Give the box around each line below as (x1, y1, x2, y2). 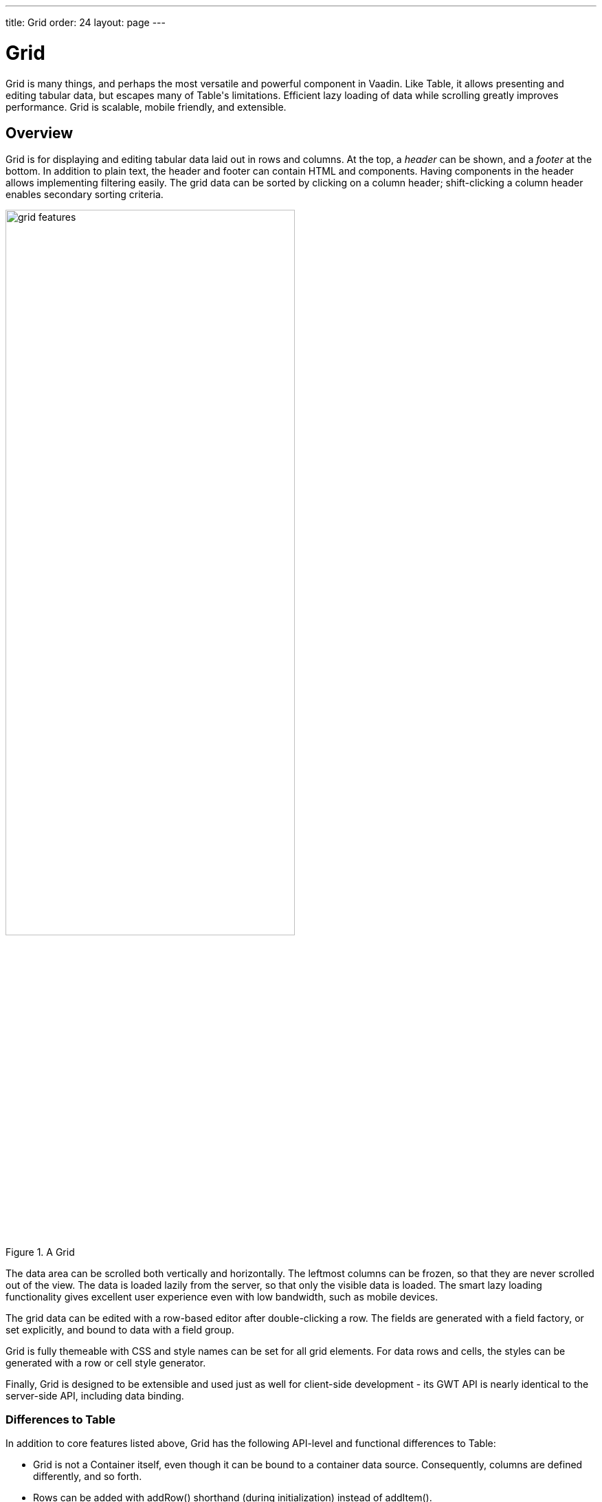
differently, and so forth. (33, 1470, 142, 1483)
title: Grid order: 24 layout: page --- (5, 17, 166, 28)
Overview (5, 124, 74, 142)
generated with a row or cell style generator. (5, 1356, 206, 1369)
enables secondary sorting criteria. (5, 188, 164, 201)
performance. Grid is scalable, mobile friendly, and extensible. (5, 100, 287, 113)
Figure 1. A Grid (5, 1245, 75, 1258)
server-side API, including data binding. (5, 1389, 184, 1402)
